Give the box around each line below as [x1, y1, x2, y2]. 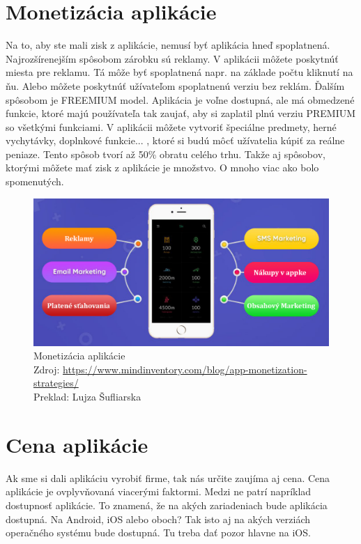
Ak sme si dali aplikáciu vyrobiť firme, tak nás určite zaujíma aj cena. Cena [6, 470, 330, 485]
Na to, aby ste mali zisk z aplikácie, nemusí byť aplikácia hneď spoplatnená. [6, 38, 330, 52]
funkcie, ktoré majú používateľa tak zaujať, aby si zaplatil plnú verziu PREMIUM [6, 106, 356, 121]
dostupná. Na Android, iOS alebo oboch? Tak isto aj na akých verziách [6, 511, 310, 526]
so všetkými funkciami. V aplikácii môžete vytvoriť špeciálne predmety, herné [6, 119, 337, 134]
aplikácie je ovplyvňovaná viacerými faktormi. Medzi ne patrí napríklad [6, 484, 312, 499]
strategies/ [33, 375, 79, 390]
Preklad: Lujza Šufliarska [33, 389, 141, 404]
